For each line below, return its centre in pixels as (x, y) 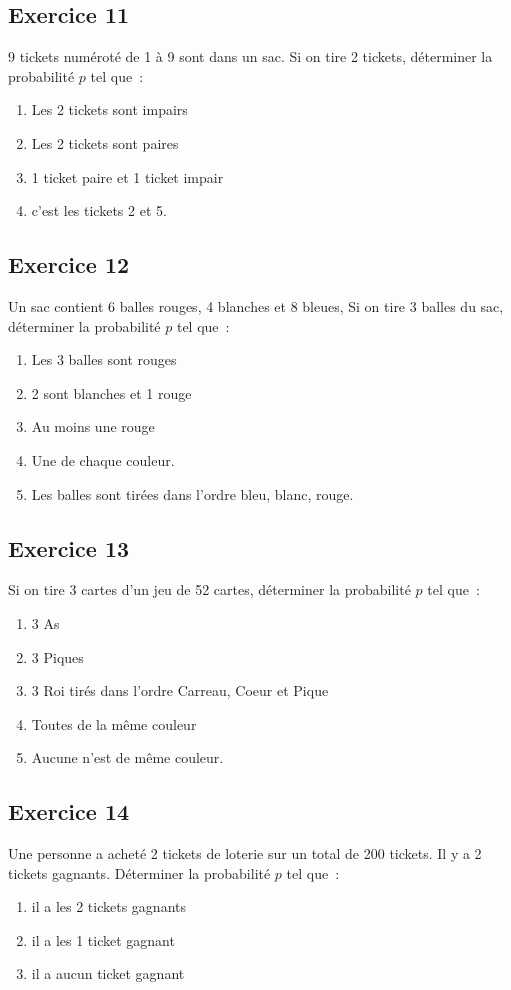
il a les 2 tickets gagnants (108, 906)
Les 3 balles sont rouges (104, 359)
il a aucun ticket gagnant (108, 973)
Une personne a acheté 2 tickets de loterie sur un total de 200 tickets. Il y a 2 (245, 853)
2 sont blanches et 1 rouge (111, 392)
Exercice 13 (69, 547)
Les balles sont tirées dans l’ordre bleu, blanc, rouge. (192, 493)
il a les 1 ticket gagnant (103, 939)
